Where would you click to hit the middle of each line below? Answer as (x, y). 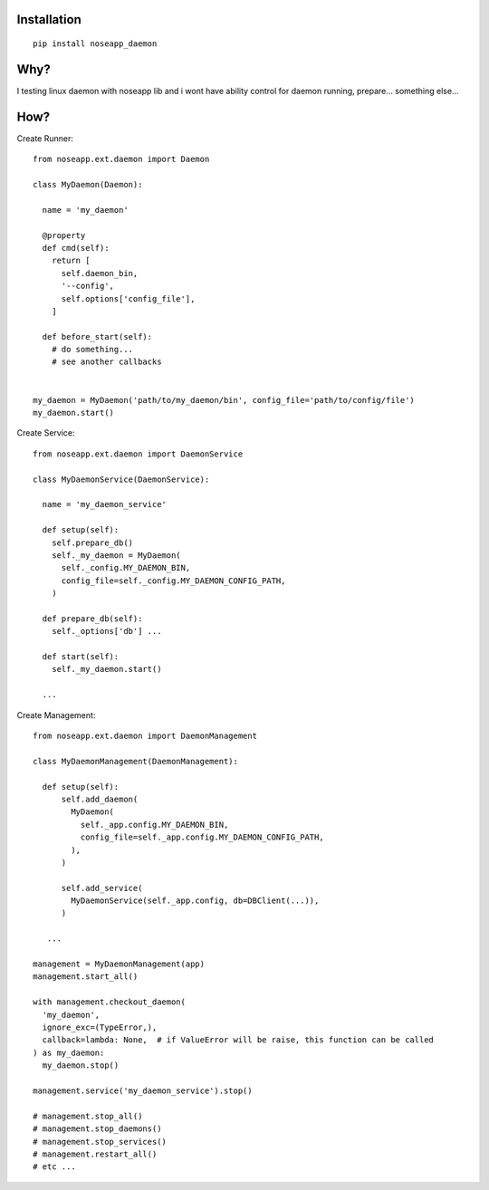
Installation (49, 19)
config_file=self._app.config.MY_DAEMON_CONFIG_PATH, (202, 837)
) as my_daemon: (69, 1052)
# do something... (92, 350)
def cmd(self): (76, 248)
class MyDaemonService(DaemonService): (121, 479)
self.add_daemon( (100, 799)
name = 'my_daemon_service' (105, 504)
